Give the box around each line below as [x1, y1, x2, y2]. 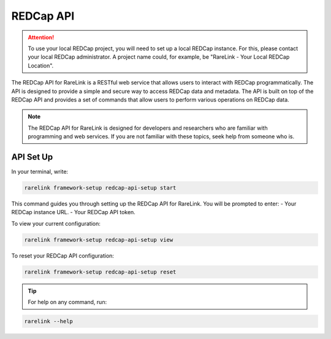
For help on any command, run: [28, 299, 107, 306]
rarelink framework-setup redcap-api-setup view [24, 236, 173, 243]
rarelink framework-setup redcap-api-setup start [24, 184, 177, 191]
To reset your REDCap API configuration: [11, 251, 115, 259]
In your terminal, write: [11, 168, 69, 175]
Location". [28, 62, 54, 69]
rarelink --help [24, 318, 74, 325]
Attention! [28, 34, 55, 41]
